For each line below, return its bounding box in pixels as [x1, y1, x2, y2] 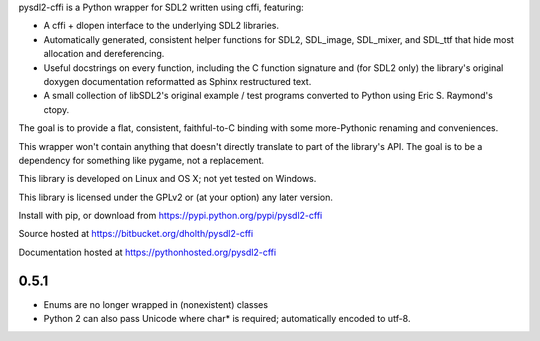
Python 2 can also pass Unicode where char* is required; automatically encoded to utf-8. [43, 313, 411, 325]
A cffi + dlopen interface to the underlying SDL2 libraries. [43, 20, 280, 32]
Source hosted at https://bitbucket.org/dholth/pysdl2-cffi [18, 228, 254, 240]
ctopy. [43, 103, 70, 115]
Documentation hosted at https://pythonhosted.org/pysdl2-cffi [18, 246, 277, 258]
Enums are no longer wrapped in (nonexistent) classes [43, 298, 269, 310]
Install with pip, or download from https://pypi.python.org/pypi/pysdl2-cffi [18, 210, 323, 222]
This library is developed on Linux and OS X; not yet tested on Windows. [18, 173, 317, 185]
